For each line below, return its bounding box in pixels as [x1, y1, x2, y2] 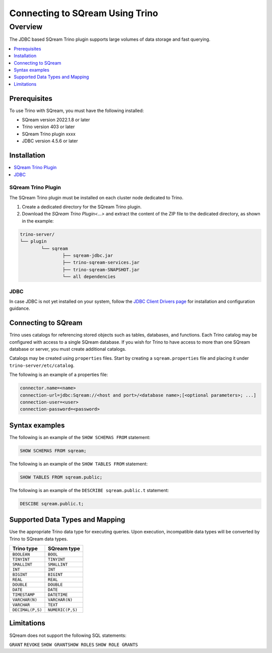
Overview [9, 22, 43, 31]
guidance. [9, 305, 30, 311]
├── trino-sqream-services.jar [62, 260, 140, 265]
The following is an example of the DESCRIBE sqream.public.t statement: [9, 487, 169, 493]
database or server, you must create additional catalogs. [9, 346, 126, 352]
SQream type [48, 545, 80, 552]
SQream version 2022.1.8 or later [22, 117, 90, 123]
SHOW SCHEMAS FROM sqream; [20, 448, 87, 454]
